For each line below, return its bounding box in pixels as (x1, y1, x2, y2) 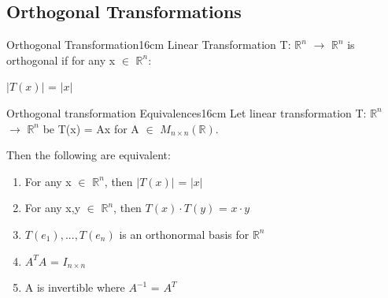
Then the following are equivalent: (6, 147, 171, 163)
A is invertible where (24, 279, 125, 296)
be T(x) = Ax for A (42, 120, 139, 136)
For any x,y (24, 199, 81, 216)
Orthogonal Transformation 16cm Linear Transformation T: (6, 36, 291, 53)
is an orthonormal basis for (119, 225, 249, 242)
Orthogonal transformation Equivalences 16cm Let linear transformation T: (6, 104, 367, 121)
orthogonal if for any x (6, 51, 116, 68)
